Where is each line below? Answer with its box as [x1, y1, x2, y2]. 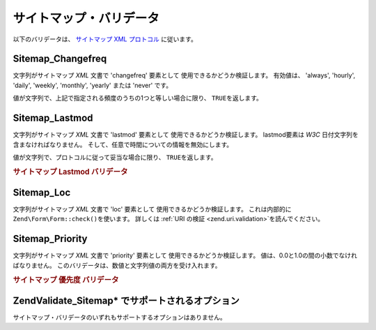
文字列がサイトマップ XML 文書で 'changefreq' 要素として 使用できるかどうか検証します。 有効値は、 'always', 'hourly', [13, 71, 355, 80]
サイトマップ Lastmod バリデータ [13, 167, 128, 177]
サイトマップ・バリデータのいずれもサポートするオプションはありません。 [13, 313, 226, 321]
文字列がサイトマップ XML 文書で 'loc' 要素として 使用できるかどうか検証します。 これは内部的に [13, 205, 292, 213]
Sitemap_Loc [13, 187, 71, 198]
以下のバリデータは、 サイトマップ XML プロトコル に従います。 [13, 35, 198, 43]
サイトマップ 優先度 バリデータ [13, 275, 119, 285]
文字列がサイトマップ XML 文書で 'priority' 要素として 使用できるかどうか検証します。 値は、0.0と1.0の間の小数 [13, 251, 334, 260]
